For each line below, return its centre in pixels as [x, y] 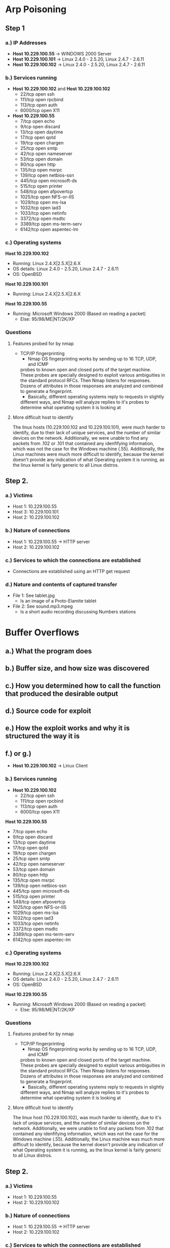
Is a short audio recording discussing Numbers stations [78, 612]
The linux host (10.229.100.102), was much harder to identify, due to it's [87, 1118]
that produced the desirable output [62, 693]
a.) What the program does [49, 651]
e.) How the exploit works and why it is [67, 728]
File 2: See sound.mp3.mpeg [43, 606]
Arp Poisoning [36, 9]
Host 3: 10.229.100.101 [36, 512]
